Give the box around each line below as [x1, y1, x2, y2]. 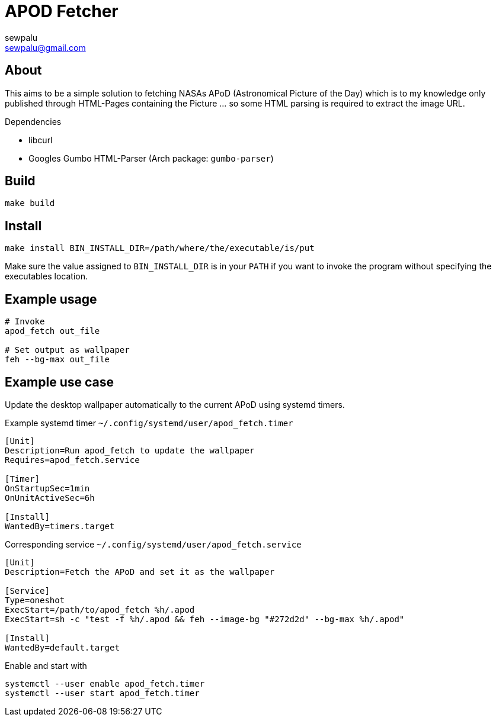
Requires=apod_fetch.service [5, 455, 140, 465]
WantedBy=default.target [5, 642, 120, 652]
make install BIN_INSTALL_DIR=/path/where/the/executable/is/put [5, 243, 315, 253]
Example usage [5, 291, 97, 307]
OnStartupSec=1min [5, 483, 90, 493]
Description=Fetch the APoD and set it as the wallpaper [5, 566, 275, 577]
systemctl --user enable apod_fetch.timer [5, 678, 205, 688]
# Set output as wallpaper [5, 345, 130, 355]
